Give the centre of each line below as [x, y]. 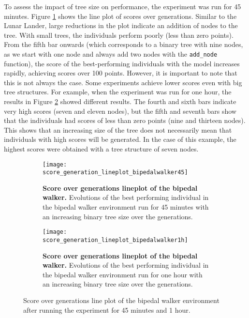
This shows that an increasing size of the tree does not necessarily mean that [118, 129]
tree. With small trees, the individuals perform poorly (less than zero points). [119, 35]
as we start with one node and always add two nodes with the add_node [111, 53]
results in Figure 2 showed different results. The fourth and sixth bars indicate [120, 101]
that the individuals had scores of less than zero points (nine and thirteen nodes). [125, 120]
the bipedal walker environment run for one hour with [123, 274]
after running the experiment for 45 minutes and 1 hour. [107, 310]
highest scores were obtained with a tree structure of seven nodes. [101, 148]
